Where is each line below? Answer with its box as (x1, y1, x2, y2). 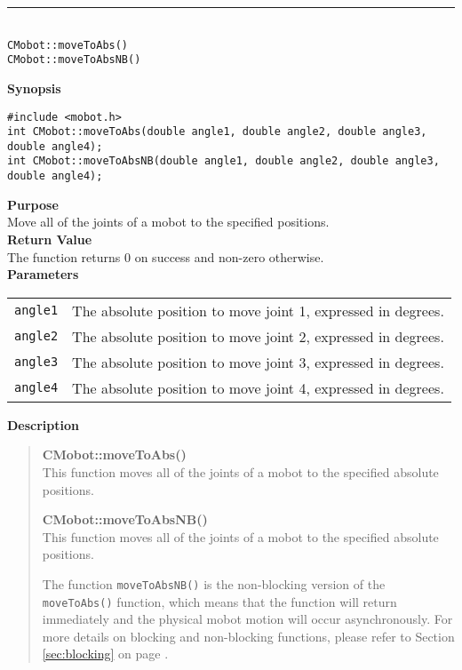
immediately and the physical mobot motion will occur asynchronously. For (42, 610, 453, 628)
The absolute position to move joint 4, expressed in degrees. (72, 377, 444, 398)
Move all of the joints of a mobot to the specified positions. (7, 212, 330, 231)
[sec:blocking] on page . (42, 644, 169, 663)
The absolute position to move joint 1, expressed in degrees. (72, 299, 444, 321)
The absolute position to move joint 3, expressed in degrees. (72, 351, 444, 372)
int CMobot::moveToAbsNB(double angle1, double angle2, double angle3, (7, 155, 440, 168)
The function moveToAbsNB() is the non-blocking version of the (42, 574, 386, 593)
